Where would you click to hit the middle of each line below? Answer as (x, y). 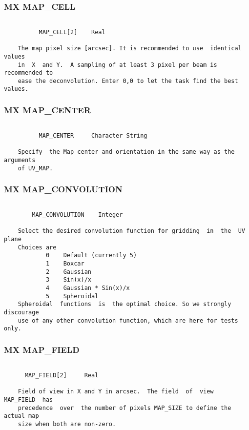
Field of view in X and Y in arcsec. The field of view (116, 392)
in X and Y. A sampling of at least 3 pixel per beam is (117, 65)
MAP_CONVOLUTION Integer (77, 215)
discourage (21, 313)
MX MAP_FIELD (42, 349)
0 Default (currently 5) (91, 256)
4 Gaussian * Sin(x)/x (88, 288)
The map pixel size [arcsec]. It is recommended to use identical (130, 49)
